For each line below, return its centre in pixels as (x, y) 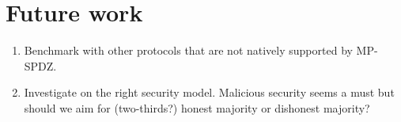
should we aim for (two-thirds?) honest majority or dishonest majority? (197, 107)
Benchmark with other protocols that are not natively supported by (188, 50)
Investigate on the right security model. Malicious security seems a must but (209, 92)
